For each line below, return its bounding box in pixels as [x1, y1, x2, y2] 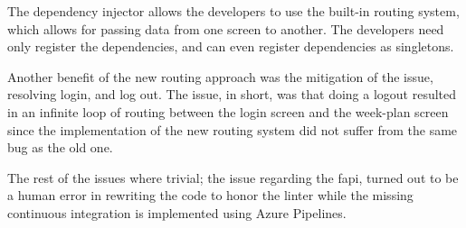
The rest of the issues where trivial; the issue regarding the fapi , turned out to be [7, 168, 459, 187]
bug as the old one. [7, 138, 113, 157]
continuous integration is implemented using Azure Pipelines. [7, 203, 347, 222]
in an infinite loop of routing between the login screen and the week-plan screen [7, 102, 449, 121]
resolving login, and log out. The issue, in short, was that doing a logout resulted [7, 85, 457, 104]
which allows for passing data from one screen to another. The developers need [7, 19, 444, 38]
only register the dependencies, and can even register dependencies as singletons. [7, 37, 454, 56]
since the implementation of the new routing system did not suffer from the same [7, 120, 458, 139]
